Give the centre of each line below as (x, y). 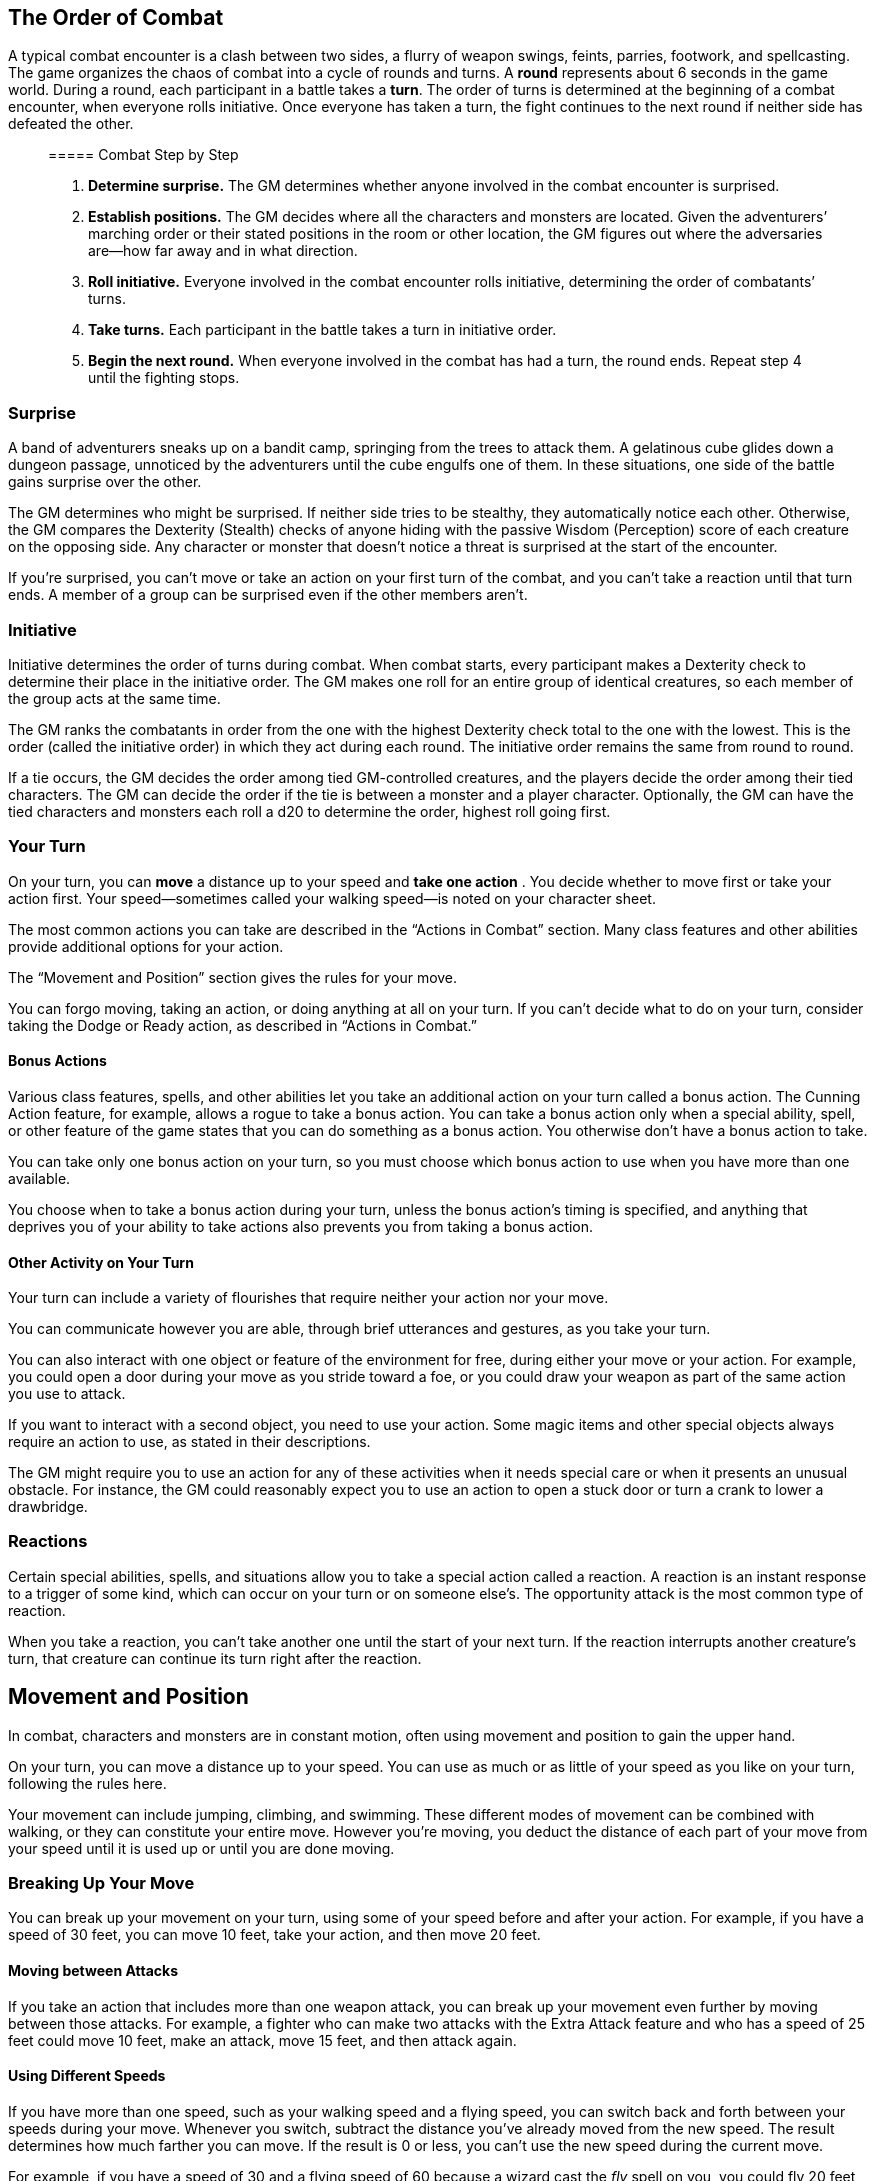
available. (39, 1178)
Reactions (48, 1541)
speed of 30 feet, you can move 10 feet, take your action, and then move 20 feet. (274, 1935)
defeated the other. (71, 124)
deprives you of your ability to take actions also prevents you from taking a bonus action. (301, 1226)
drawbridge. (48, 1507)
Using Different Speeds (87, 2076)
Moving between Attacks (93, 1971)
